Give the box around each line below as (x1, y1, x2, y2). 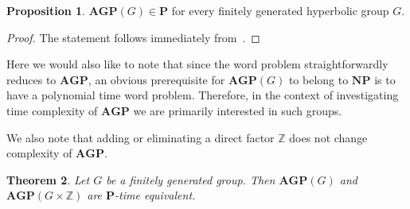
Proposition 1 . (6, 2, 85, 18)
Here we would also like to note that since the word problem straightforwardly (6, 56, 389, 72)
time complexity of (6, 102, 98, 118)
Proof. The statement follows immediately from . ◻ (6, 29, 260, 45)
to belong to (288, 71, 349, 87)
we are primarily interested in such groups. (133, 102, 342, 118)
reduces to (6, 71, 57, 87)
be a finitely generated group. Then (106, 171, 275, 188)
